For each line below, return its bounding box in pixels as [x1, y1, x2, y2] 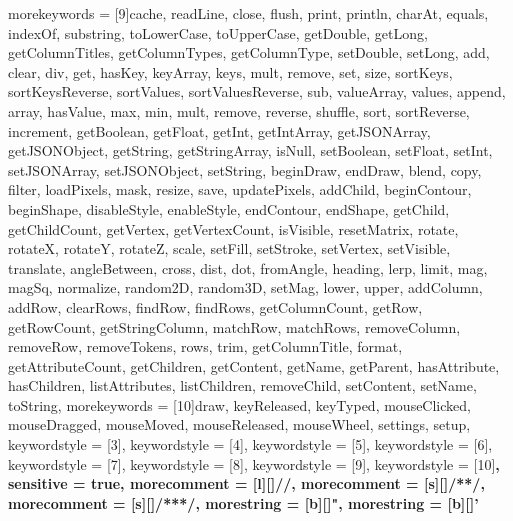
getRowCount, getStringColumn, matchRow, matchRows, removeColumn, [8, 316, 461, 337]
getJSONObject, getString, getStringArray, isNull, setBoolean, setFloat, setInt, [8, 140, 493, 161]
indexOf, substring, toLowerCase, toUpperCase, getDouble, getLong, [8, 22, 428, 43]
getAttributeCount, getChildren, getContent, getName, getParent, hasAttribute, [8, 355, 500, 376]
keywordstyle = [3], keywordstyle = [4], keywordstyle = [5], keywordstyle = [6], [8, 434, 493, 455]
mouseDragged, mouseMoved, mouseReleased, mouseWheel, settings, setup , [8, 414, 471, 435]
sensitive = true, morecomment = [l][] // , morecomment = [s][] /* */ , [8, 473, 485, 494]
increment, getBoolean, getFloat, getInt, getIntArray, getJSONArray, [8, 120, 431, 141]
